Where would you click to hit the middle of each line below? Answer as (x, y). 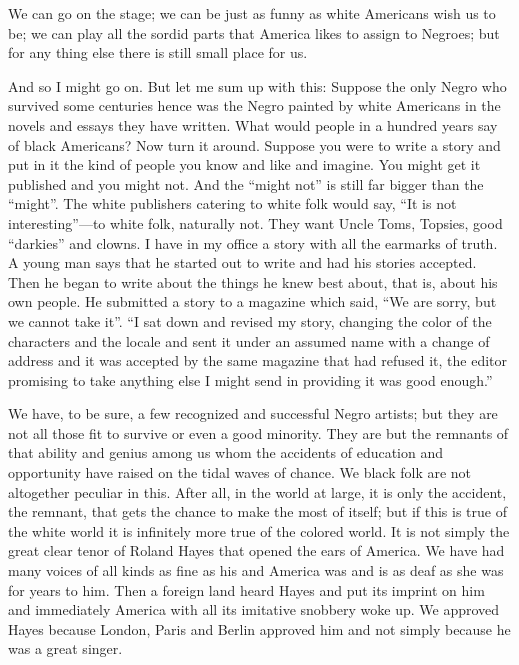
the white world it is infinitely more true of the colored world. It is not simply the (259, 530)
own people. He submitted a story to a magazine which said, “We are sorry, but (252, 301)
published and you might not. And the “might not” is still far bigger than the (246, 183)
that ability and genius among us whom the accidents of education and (226, 452)
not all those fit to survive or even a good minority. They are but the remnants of (258, 432)
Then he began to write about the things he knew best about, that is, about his (253, 281)
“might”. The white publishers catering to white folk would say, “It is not (232, 203)
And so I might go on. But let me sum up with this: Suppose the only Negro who (257, 85)
